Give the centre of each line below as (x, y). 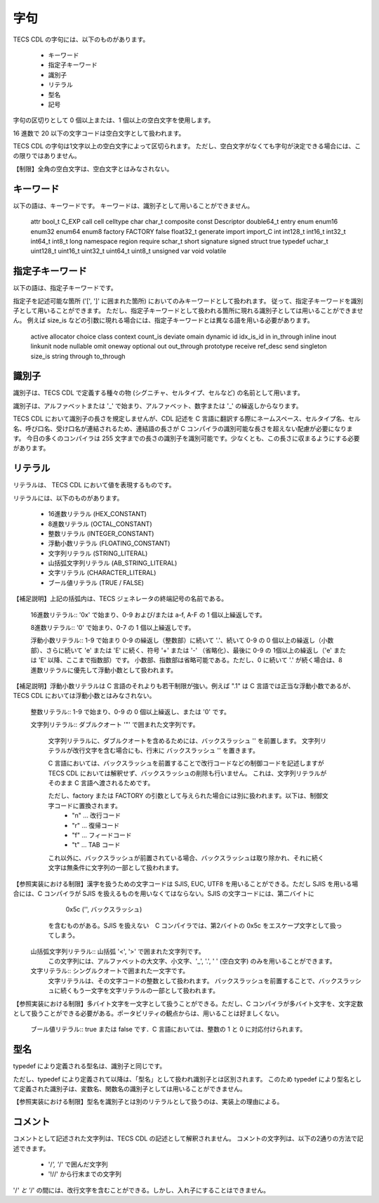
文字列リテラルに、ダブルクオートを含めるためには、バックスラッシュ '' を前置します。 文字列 (184, 740)
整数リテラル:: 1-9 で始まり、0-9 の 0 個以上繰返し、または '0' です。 (131, 711)
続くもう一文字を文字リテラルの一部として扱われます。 (140, 991)
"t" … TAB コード (96, 845)
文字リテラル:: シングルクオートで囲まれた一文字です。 (110, 971)
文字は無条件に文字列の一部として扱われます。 (115, 868)
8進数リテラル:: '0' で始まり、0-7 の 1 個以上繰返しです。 (113, 628)
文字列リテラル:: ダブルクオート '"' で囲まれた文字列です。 (115, 725)
